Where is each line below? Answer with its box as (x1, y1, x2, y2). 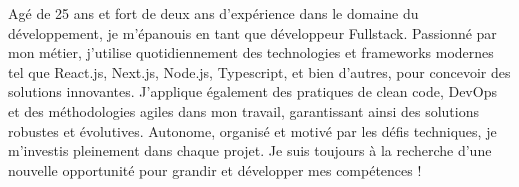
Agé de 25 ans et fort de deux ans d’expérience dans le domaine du (8, 3, 419, 23)
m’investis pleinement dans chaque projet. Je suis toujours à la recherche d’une (8, 140, 492, 161)
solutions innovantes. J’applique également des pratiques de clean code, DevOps (8, 81, 497, 102)
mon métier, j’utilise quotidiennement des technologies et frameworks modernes (8, 42, 494, 63)
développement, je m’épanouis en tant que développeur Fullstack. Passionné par (8, 22, 497, 43)
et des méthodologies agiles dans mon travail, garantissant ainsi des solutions (8, 100, 479, 121)
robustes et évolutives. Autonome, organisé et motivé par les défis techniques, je (8, 120, 497, 141)
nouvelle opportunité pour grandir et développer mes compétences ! (8, 159, 422, 180)
